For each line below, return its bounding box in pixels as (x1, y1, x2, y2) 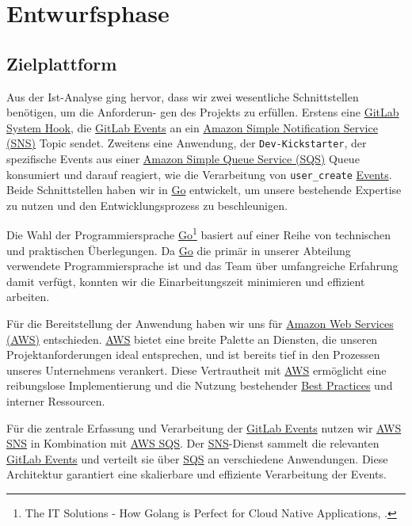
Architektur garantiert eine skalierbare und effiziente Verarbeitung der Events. (6, 466, 387, 482)
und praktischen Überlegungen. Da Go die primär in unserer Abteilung (6, 242, 351, 258)
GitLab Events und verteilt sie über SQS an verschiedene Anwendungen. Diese (6, 450, 388, 467)
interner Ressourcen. (6, 393, 105, 410)
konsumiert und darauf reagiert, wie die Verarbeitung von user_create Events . (6, 166, 392, 182)
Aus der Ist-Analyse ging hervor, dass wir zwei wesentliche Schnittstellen (6, 88, 359, 105)
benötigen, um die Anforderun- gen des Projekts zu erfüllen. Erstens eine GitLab (6, 104, 399, 120)
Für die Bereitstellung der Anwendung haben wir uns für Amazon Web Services (6, 315, 394, 332)
